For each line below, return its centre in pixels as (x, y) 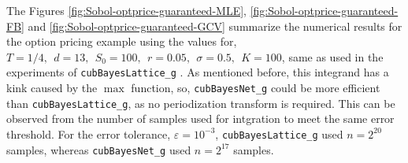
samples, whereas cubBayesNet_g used (99, 149)
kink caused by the (52, 88)
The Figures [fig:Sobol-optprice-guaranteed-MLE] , (126, 10)
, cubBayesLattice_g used (279, 133)
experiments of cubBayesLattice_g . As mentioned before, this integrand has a (198, 72)
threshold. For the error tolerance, (89, 133)
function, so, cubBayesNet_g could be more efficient (256, 88)
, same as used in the (332, 56)
